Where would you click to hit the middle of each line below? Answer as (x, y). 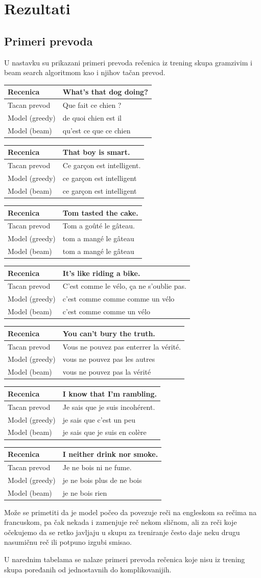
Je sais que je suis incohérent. (109, 407)
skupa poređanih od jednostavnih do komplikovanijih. (88, 569)
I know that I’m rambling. (110, 393)
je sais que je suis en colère (104, 432)
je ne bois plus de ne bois (102, 480)
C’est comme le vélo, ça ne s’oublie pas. (124, 286)
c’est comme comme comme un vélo (118, 299)
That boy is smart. (96, 152)
